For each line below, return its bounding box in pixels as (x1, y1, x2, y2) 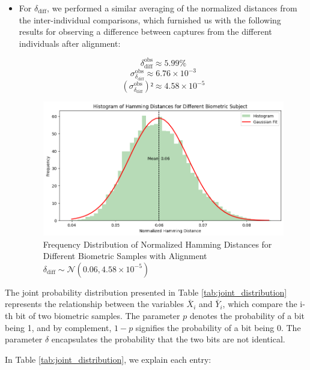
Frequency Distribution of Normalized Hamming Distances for (43, 237, 272, 250)
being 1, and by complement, (5, 321, 112, 333)
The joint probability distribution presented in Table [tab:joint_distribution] (5, 285, 287, 298)
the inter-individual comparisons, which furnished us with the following (19, 13, 281, 26)
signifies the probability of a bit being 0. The (135, 321, 301, 333)
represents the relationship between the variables (5, 297, 184, 310)
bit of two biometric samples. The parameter (15, 309, 180, 322)
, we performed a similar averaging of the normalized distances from (47, 2, 297, 14)
